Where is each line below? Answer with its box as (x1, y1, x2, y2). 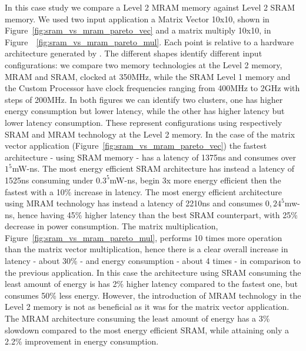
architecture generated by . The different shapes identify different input (5, 47, 262, 59)
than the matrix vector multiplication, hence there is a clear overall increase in (5, 243, 288, 255)
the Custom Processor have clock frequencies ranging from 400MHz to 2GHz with (5, 82, 300, 94)
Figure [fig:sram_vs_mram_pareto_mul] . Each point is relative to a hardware (5, 35, 294, 48)
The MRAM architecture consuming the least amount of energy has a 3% (5, 312, 270, 325)
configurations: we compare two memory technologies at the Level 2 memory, (5, 58, 282, 71)
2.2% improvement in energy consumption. (5, 335, 159, 347)
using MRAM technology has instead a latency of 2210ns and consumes (5, 197, 263, 209)
